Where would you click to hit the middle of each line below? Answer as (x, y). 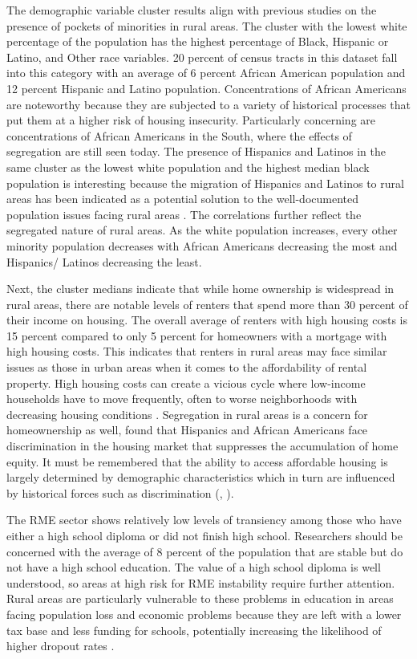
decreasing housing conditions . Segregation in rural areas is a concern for (187, 414)
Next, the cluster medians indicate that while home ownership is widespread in (200, 289)
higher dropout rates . (61, 646)
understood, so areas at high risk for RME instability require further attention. (201, 582)
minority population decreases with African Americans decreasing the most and (202, 245)
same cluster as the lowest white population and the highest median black (188, 167)
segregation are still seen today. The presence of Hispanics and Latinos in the (196, 151)
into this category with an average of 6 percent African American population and (206, 73)
